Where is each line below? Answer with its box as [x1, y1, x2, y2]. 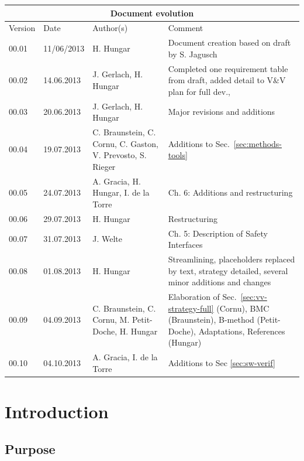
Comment [168, 22, 203, 34]
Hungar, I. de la [92, 186, 150, 199]
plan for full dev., [168, 85, 230, 97]
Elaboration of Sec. [168, 291, 237, 303]
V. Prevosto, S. [92, 149, 147, 161]
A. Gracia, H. [92, 175, 141, 187]
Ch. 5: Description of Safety [168, 227, 268, 239]
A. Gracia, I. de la [92, 351, 158, 363]
